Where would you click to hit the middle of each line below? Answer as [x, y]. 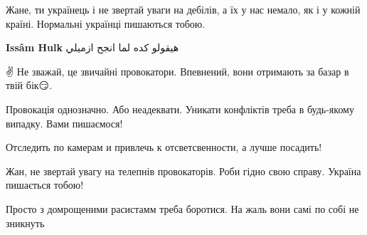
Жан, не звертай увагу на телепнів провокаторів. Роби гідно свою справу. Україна [183, 171]
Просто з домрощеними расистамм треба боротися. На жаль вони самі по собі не [182, 208]
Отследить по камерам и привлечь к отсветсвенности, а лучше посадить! [164, 147]
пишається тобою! [45, 185]
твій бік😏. [29, 85]
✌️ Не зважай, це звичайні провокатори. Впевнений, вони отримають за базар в [177, 71]
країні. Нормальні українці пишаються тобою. [106, 23]
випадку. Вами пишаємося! [64, 123]
